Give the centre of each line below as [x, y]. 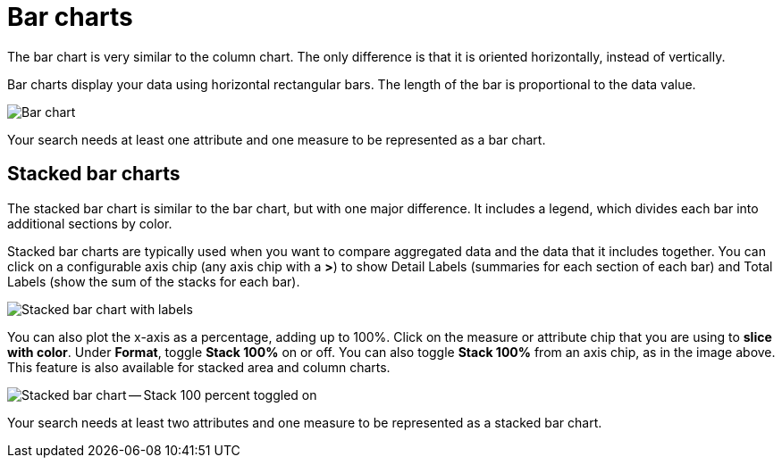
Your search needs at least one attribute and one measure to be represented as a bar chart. [277, 139]
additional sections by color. [90, 223]
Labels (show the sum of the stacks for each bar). [154, 281]
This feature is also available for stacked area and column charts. [199, 367]
